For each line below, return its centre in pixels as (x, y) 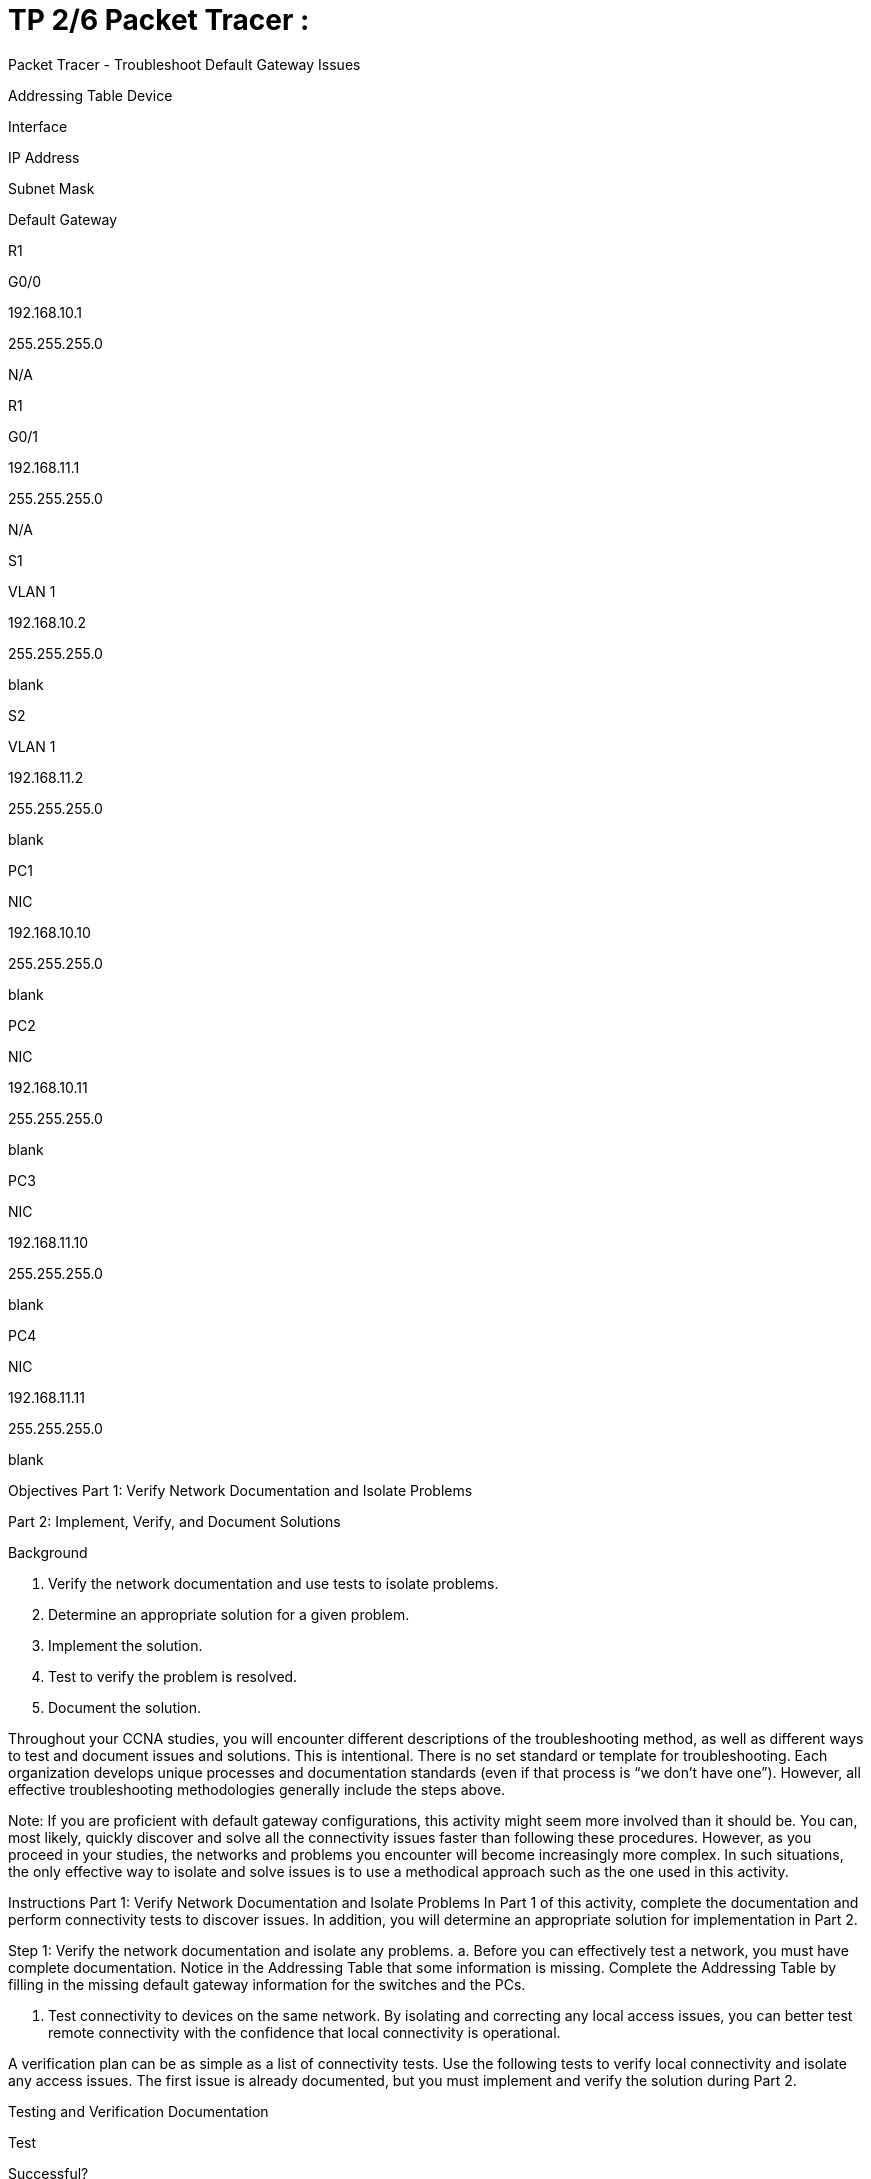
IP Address (44, 157)
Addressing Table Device (90, 95)
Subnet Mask (51, 188)
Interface (38, 126)
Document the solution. (125, 1707)
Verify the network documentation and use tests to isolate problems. (273, 1583)
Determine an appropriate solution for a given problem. (229, 1614)
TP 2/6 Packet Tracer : (159, 20)
